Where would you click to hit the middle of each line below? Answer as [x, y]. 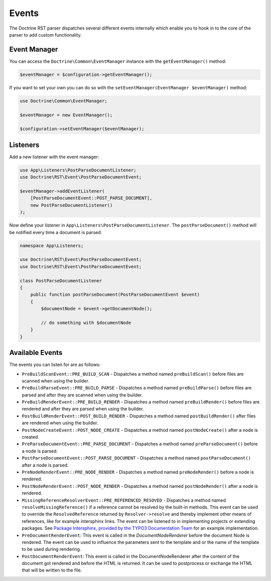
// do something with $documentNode [86, 323]
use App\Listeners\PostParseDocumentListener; [78, 170]
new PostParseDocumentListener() [72, 205]
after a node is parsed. [45, 465]
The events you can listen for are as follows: [55, 365]
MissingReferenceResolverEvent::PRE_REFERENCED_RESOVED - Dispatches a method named [124, 500]
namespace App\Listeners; [52, 245]
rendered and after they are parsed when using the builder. [83, 409]
